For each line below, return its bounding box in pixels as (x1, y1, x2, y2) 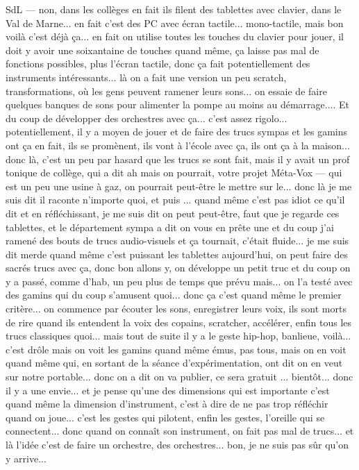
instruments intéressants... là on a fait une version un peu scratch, (6, 69, 287, 84)
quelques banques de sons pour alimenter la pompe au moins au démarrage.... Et (6, 97, 350, 112)
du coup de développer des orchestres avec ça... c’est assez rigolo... (6, 110, 287, 125)
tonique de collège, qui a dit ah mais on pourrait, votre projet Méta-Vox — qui (6, 165, 342, 180)
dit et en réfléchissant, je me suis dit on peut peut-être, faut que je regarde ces (6, 205, 340, 220)
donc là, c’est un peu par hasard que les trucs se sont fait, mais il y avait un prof (6, 151, 350, 166)
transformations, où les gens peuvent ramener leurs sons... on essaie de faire (6, 83, 327, 98)
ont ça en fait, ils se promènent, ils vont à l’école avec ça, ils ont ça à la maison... (6, 137, 350, 152)
